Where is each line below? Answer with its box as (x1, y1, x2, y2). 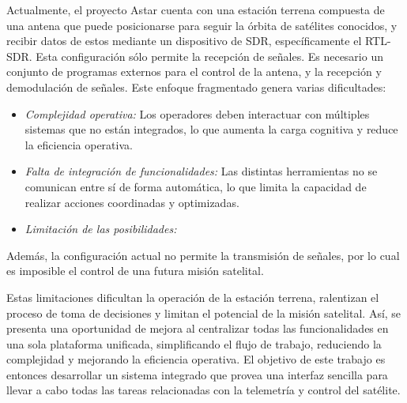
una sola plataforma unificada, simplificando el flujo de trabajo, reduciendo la (6, 335, 382, 352)
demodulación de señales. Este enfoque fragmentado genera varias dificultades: (6, 78, 386, 95)
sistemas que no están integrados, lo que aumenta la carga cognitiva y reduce (24, 121, 398, 137)
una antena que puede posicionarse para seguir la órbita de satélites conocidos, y (6, 17, 398, 33)
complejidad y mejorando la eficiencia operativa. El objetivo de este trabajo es (6, 351, 386, 367)
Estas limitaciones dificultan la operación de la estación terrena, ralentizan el (6, 288, 379, 305)
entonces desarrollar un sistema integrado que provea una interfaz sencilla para (6, 366, 388, 382)
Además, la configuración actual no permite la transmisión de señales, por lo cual (6, 247, 400, 263)
